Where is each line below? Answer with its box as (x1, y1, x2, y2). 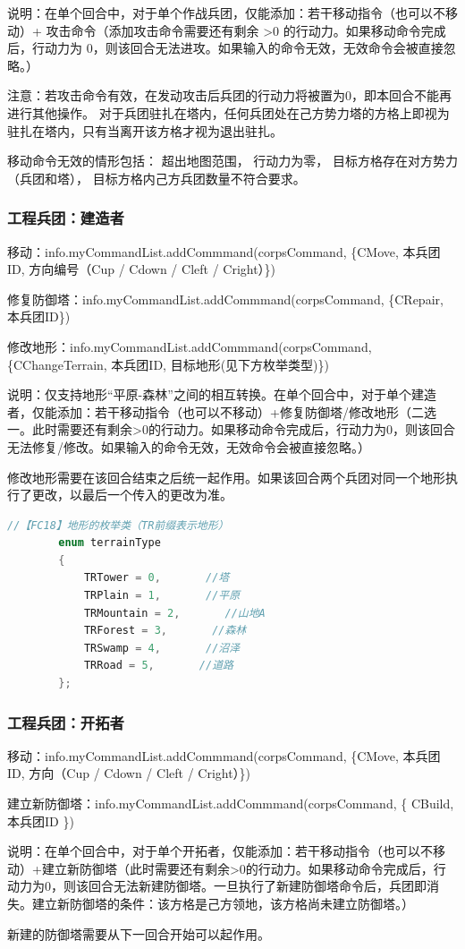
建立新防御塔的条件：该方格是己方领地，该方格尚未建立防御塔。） (31, 894, 414, 912)
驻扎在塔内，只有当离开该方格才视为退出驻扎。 (7, 121, 283, 140)
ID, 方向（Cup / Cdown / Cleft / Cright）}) (7, 764, 251, 782)
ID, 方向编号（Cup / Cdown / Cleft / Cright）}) (7, 260, 276, 278)
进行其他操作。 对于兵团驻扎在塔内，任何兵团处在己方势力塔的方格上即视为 (7, 103, 450, 122)
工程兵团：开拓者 (7, 711, 124, 733)
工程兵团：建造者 (7, 207, 124, 229)
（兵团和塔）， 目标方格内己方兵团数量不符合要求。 (7, 168, 306, 187)
